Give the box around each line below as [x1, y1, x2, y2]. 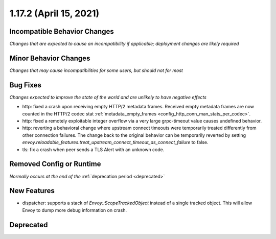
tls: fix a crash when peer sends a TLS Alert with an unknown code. [22, 146, 165, 153]
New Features [9, 186, 55, 195]
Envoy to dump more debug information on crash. [22, 207, 127, 213]
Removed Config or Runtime [9, 160, 101, 169]
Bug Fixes [9, 81, 42, 89]
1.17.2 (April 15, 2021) [9, 8, 100, 19]
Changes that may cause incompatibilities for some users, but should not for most [9, 67, 183, 74]
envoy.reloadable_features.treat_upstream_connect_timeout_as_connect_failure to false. [22, 139, 209, 146]
